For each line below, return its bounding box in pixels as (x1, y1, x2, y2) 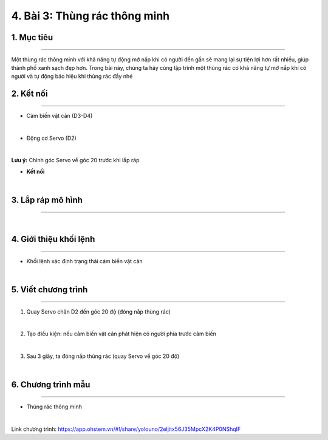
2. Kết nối (11, 89, 48, 99)
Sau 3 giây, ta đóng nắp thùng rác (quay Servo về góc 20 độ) (26, 352, 180, 360)
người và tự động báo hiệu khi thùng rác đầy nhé (11, 73, 133, 80)
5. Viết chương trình (11, 284, 88, 295)
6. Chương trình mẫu (11, 380, 91, 390)
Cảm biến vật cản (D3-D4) (26, 112, 93, 119)
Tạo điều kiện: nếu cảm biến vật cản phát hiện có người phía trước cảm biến (26, 330, 217, 337)
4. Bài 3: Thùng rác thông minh (11, 9, 170, 22)
